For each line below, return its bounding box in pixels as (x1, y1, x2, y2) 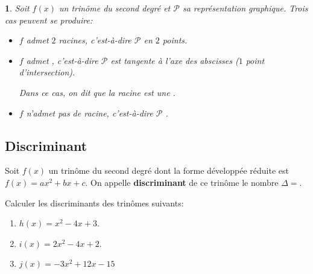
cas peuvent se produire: (5, 13, 93, 26)
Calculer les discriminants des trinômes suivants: (5, 196, 184, 209)
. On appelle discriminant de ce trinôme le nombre (85, 176, 279, 188)
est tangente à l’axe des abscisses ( (110, 54, 239, 66)
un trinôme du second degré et (58, 2, 171, 14)
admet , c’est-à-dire (26, 54, 98, 66)
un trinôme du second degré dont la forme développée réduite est (48, 164, 289, 177)
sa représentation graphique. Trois (182, 2, 308, 14)
